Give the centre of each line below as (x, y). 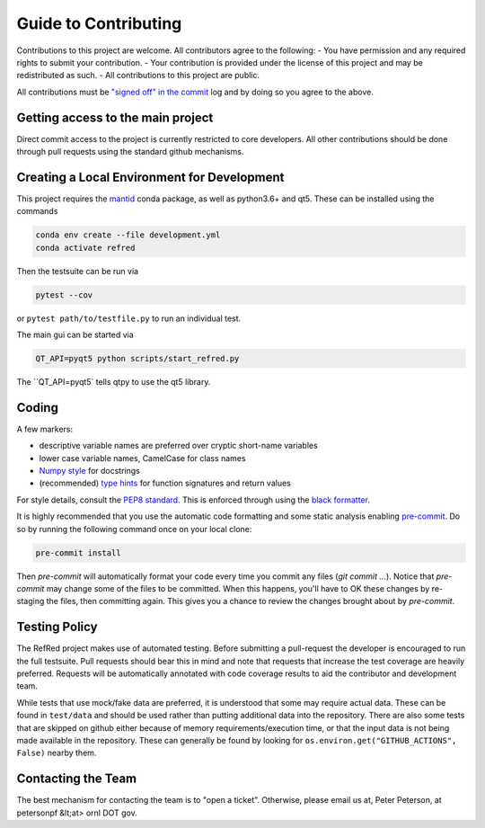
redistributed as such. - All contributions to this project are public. (138, 76)
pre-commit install (78, 552)
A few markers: (45, 429)
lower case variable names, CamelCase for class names (142, 458)
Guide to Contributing (99, 23)
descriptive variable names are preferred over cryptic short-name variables (178, 446)
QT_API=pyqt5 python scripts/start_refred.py (137, 359)
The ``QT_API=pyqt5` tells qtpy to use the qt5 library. (114, 382)
